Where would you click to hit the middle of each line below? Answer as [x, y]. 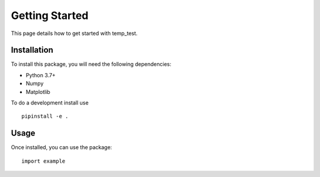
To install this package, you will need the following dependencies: [91, 64]
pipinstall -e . [45, 116]
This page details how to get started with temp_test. [74, 33]
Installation [32, 50]
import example [44, 161]
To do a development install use [50, 103]
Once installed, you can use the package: [62, 147]
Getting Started [50, 15]
